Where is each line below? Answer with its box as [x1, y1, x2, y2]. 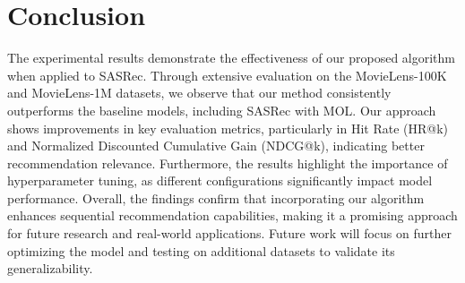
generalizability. [7, 259, 93, 278]
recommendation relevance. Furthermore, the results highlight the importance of [7, 153, 448, 172]
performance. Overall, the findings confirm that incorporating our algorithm [7, 188, 425, 207]
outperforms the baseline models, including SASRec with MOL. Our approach [7, 100, 436, 119]
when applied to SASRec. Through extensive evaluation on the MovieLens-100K [7, 65, 447, 84]
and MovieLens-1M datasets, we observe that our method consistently [7, 83, 392, 102]
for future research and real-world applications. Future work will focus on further [7, 224, 452, 243]
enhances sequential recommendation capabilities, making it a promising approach [7, 206, 458, 225]
